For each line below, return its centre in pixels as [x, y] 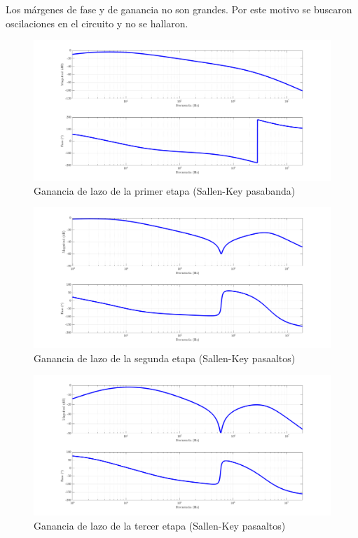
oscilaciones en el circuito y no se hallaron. [97, 23]
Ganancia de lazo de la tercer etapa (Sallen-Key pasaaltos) [160, 525]
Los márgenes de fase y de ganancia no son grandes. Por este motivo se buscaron [179, 9]
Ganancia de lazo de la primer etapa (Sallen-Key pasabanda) [165, 190]
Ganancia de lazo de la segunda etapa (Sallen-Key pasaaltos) [165, 358]
